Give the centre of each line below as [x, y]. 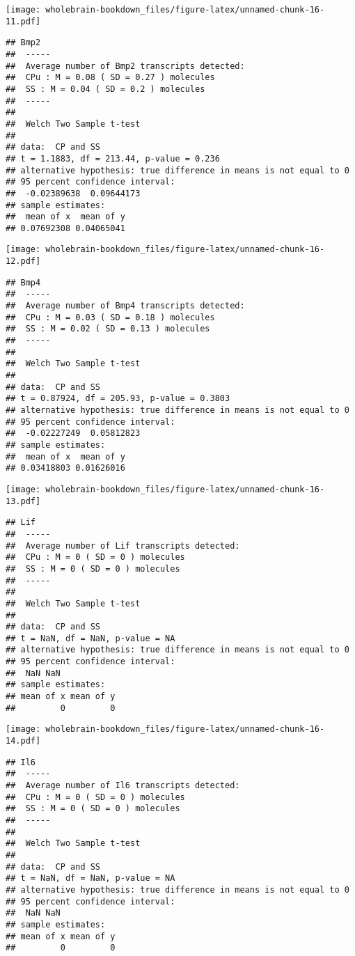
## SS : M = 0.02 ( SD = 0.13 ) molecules [108, 329]
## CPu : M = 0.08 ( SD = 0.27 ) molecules [110, 78]
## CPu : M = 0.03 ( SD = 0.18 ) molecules [110, 317]
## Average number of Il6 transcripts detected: [123, 786]
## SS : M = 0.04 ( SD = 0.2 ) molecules [105, 89]
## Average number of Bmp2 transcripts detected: [125, 66]
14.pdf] [23, 741]
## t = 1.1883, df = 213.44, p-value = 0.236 [113, 158]
